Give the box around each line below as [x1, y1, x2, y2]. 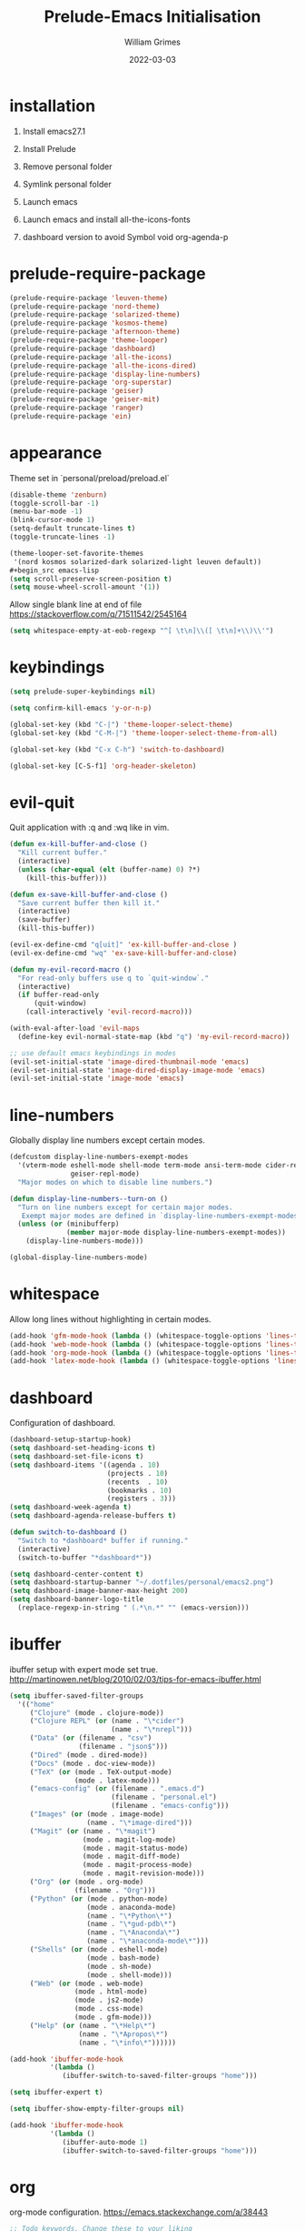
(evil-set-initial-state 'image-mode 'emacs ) [9, 1074, 184, 1084]
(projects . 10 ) [106, 1469, 169, 1478]
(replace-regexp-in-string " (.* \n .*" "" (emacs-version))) [17, 1603, 250, 1612]
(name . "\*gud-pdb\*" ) [86, 1920, 177, 1929]
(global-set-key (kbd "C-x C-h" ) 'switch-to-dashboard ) [9, 744, 225, 754]
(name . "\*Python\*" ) [86, 1911, 172, 1921]
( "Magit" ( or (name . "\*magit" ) [29, 1826, 156, 1835]
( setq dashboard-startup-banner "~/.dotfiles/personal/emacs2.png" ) [9, 1578, 274, 1587]
